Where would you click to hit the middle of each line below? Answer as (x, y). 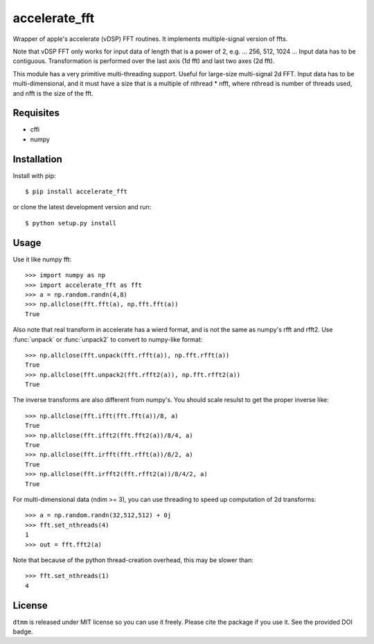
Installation (37, 159)
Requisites (36, 113)
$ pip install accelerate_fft (77, 192)
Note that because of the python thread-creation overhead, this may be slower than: (133, 560)
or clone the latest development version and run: (82, 207)
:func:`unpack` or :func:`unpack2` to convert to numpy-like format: (108, 339)
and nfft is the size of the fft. (53, 93)
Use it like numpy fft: (42, 259)
